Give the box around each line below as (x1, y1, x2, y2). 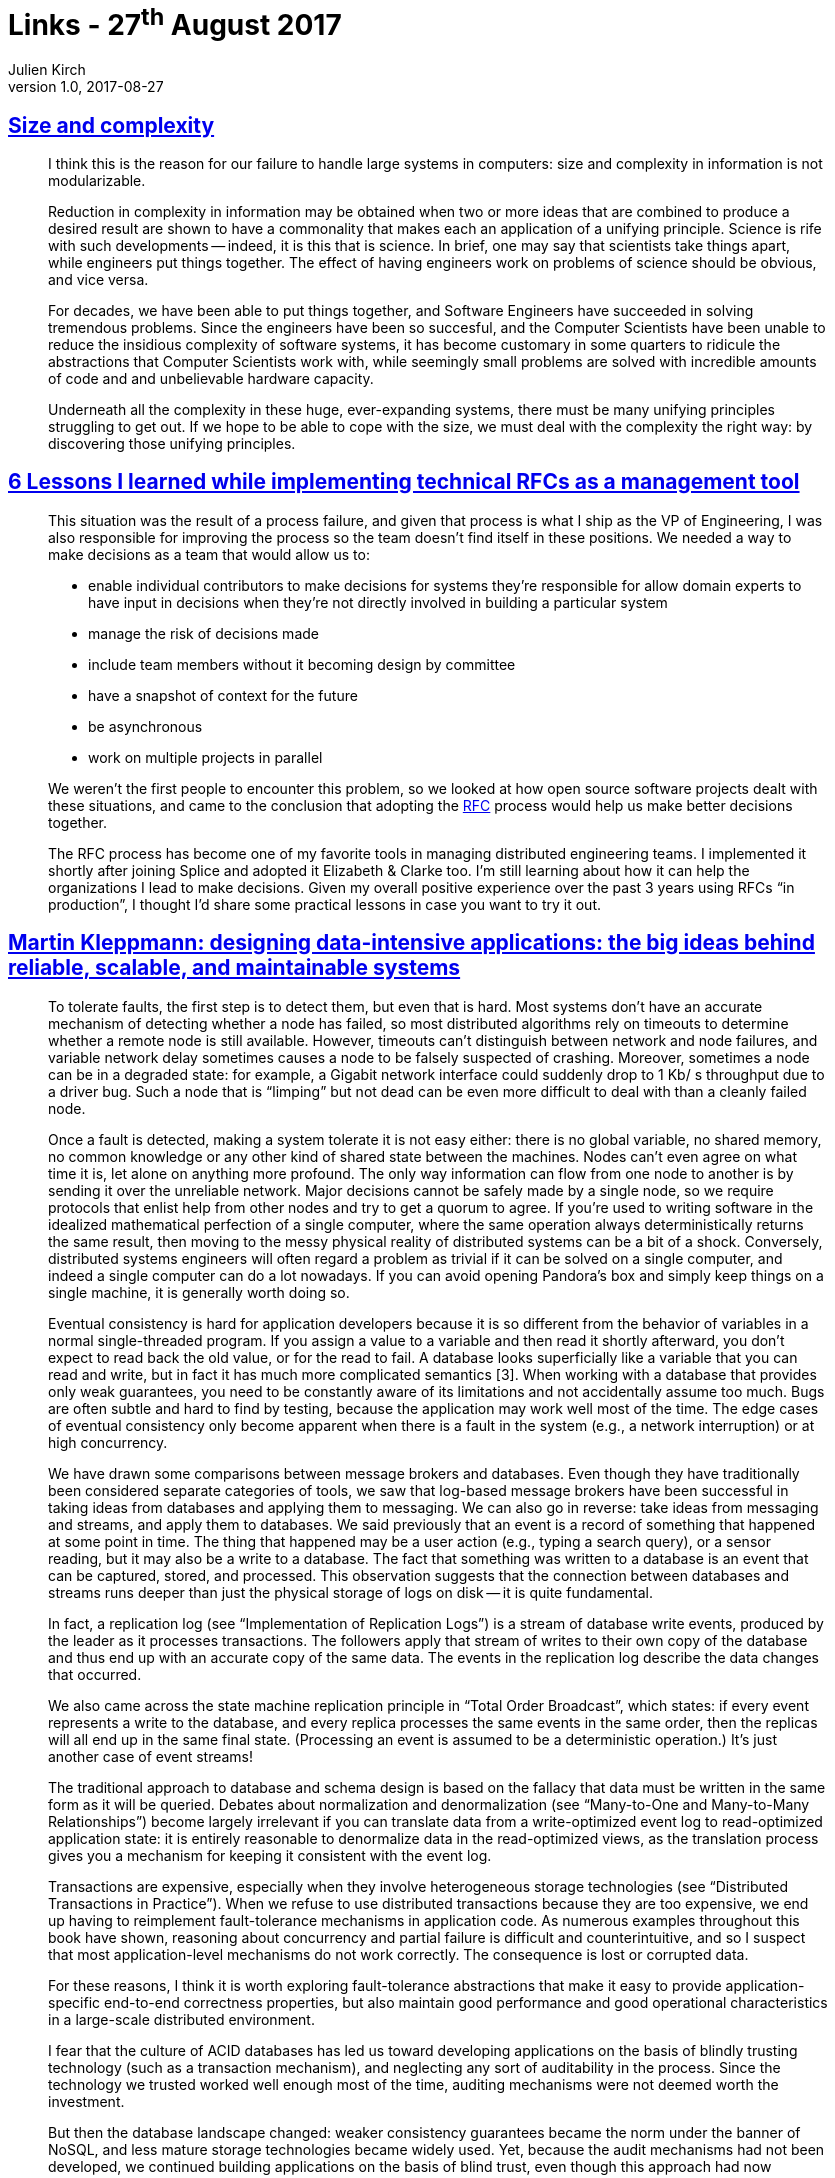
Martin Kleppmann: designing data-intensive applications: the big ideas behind (8, 930, 815, 956)
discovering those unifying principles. (48, 434, 296, 452)
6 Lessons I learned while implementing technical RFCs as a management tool (8, 469, 800, 495)
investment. (48, 2092, 125, 2110)
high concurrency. (48, 1433, 168, 1451)
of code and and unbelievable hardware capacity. (48, 369, 374, 387)
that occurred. (48, 1665, 142, 1683)
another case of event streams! (48, 1747, 254, 1765)
